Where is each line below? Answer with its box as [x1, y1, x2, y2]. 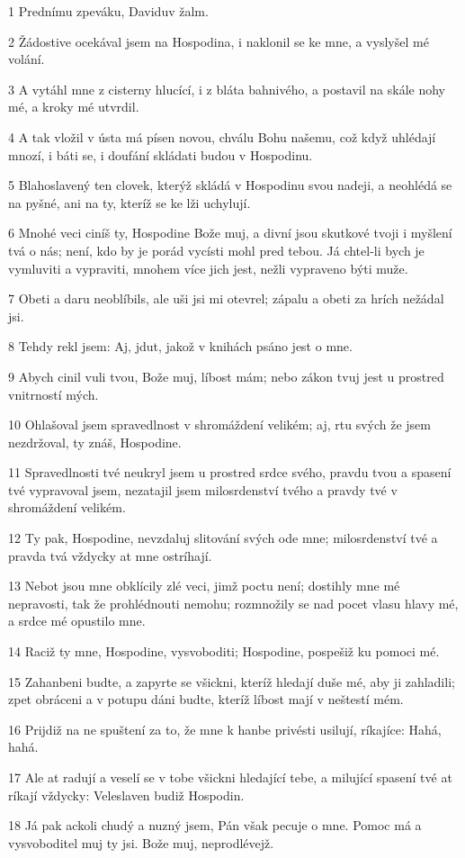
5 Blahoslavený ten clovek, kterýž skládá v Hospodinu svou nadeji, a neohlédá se [8, 176, 452, 194]
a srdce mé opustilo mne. [8, 611, 146, 630]
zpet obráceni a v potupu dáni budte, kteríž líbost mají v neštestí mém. [8, 690, 404, 709]
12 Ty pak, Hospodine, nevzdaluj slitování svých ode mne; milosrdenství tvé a [8, 528, 438, 547]
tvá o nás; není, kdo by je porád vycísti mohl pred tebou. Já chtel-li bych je [8, 240, 425, 259]
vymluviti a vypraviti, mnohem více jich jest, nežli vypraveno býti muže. [8, 258, 408, 277]
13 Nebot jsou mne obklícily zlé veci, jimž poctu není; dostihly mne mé [8, 576, 400, 595]
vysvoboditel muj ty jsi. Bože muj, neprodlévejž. [8, 833, 274, 852]
